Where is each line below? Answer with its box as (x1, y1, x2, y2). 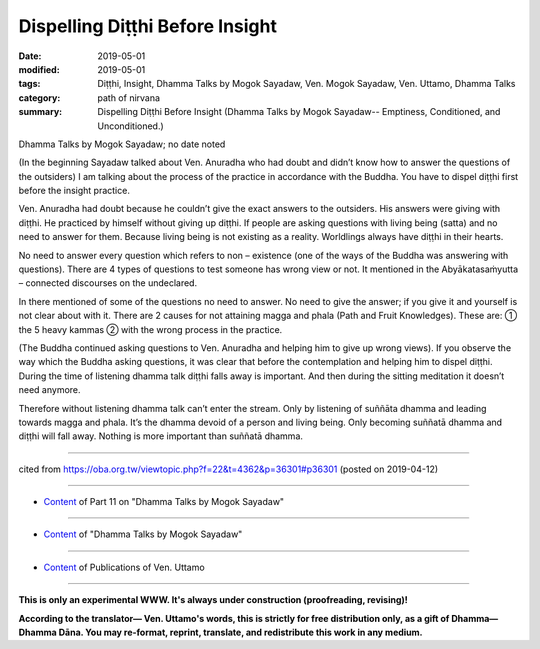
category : (18, 91, 61, 104)
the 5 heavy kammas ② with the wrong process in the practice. (18, 323, 283, 335)
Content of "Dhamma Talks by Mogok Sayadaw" (43, 528, 243, 540)
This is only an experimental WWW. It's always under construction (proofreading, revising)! (18, 594, 409, 606)
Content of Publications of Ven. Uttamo (43, 561, 205, 573)
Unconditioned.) (97, 120, 164, 132)
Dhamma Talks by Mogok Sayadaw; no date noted (18, 138, 226, 150)
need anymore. (18, 384, 81, 396)
